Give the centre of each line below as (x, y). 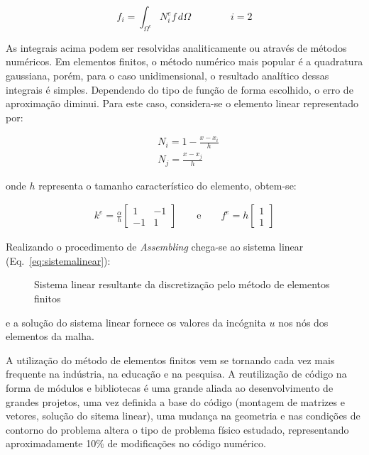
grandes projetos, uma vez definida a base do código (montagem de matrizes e (175, 401)
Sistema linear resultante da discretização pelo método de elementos (182, 284)
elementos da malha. (50, 336)
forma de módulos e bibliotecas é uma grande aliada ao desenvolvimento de (170, 387)
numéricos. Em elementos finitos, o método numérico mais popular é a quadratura (184, 61)
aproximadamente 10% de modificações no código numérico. (136, 443)
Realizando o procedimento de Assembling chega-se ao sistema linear (155, 247)
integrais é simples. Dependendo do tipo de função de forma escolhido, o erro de (180, 89)
